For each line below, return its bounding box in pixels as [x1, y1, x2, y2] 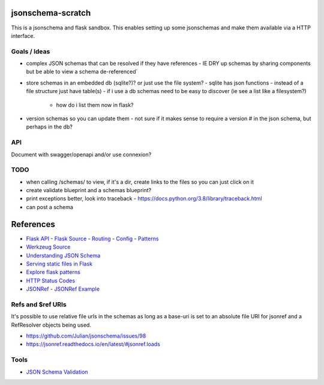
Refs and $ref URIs [11, 300, 67, 309]
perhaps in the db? [26, 123, 73, 130]
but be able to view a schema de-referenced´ [26, 68, 138, 75]
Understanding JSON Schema [26, 252, 101, 259]
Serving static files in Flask [26, 260, 93, 267]
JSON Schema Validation [26, 368, 88, 375]
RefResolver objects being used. [11, 321, 91, 329]
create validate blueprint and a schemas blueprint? [26, 187, 152, 194]
